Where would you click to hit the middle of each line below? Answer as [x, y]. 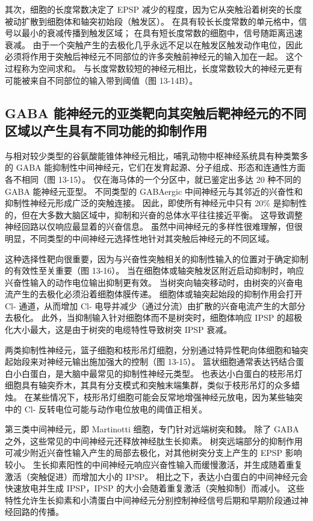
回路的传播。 [38, 512]
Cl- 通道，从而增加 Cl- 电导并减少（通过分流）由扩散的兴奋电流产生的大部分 [155, 305]
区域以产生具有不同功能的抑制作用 [106, 130]
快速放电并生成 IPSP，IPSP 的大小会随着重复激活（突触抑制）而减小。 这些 [155, 488]
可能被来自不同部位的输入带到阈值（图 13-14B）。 [101, 80]
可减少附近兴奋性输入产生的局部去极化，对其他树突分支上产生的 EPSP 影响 [153, 453]
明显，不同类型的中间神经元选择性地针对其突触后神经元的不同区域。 [140, 238]
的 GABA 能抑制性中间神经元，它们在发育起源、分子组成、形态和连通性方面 [155, 167]
